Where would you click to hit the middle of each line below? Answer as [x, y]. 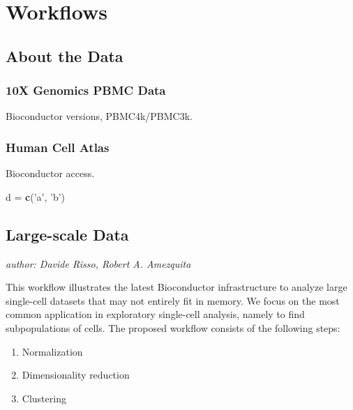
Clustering [44, 398]
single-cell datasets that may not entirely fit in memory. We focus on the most [173, 300]
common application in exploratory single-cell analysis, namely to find [155, 314]
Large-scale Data [67, 234]
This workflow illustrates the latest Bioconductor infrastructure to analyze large [176, 287]
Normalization [52, 351]
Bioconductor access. [50, 173]
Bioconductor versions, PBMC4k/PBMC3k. [99, 116]
